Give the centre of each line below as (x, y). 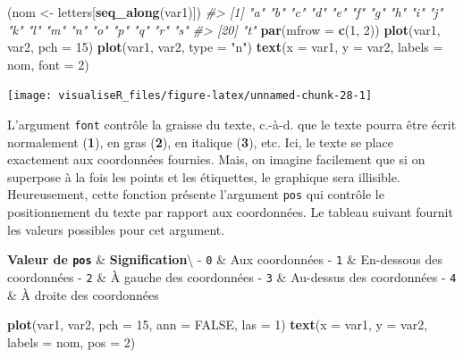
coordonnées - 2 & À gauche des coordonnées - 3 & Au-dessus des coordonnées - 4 (232, 276)
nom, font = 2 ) (48, 64)
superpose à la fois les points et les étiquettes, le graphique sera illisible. (204, 176)
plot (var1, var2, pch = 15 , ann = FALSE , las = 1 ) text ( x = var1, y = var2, (218, 325)
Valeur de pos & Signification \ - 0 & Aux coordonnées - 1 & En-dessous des (225, 259)
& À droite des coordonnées (83, 294)
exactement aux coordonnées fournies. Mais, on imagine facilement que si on (216, 159)
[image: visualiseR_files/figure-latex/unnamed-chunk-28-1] (190, 96)
